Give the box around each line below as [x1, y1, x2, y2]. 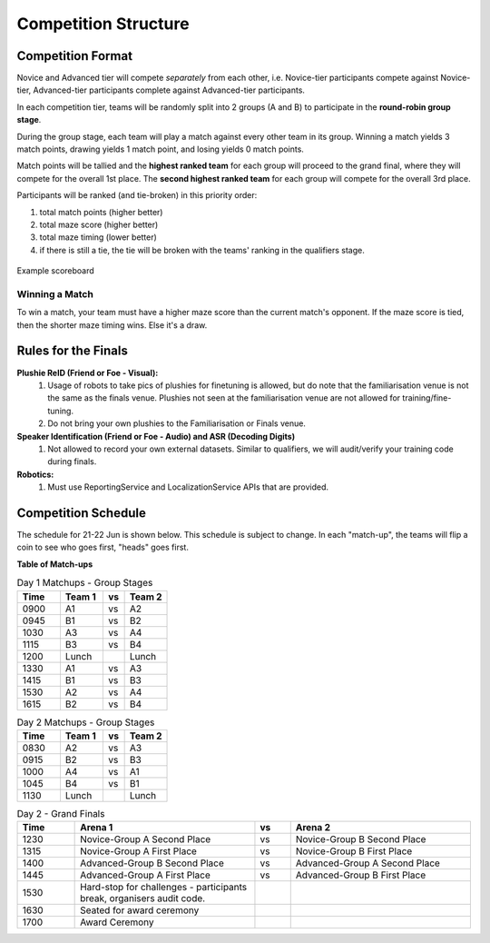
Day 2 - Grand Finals [16, 808, 105, 820]
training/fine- [402, 392, 452, 403]
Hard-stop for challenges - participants [80, 881, 248, 894]
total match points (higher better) [39, 206, 163, 217]
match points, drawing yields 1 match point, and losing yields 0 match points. [16, 144, 304, 154]
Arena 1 [80, 821, 113, 834]
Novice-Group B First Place [295, 845, 413, 858]
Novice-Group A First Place [80, 845, 197, 858]
